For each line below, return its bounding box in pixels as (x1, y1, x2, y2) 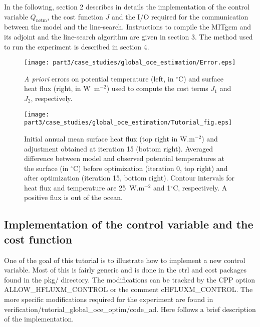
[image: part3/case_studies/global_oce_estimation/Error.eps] (24, 59, 236, 66)
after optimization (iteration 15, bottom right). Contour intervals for (24, 172, 234, 183)
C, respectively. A (173, 182, 227, 192)
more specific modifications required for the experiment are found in (4, 294, 213, 304)
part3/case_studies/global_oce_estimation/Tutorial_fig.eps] (24, 119, 232, 126)
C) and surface (178, 73, 223, 83)
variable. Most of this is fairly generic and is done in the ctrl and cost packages (4, 264, 246, 275)
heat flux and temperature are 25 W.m (24, 182, 145, 192)
